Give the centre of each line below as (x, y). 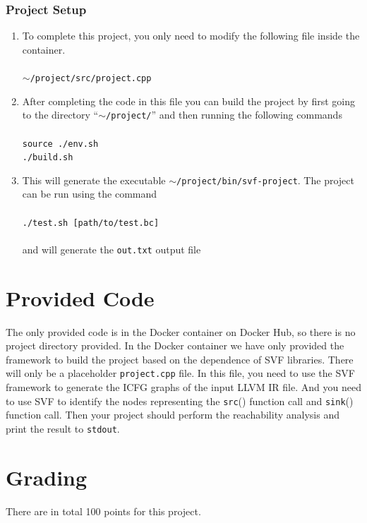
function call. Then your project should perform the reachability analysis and (173, 415)
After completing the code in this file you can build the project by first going (189, 101)
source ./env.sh (60, 144)
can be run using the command (90, 194)
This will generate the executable (94, 180)
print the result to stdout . (63, 428)
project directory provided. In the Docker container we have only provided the (175, 345)
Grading (47, 477)
